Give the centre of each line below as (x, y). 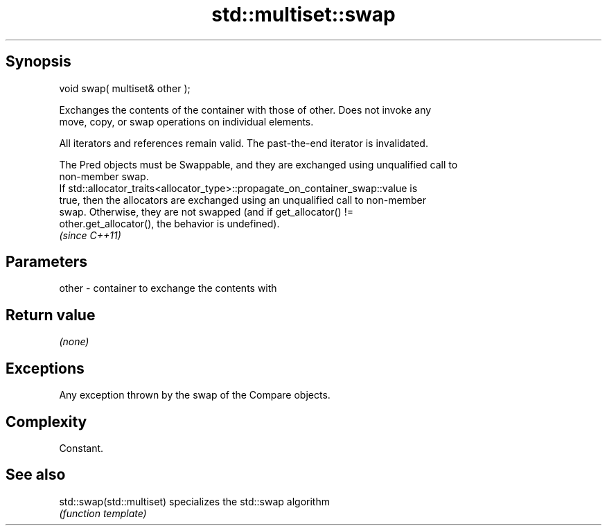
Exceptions (45, 368)
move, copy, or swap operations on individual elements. (186, 121)
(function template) (103, 513)
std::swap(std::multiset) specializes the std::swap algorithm (194, 501)
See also (36, 475)
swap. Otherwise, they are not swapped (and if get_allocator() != (206, 211)
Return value (51, 315)
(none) (74, 342)
